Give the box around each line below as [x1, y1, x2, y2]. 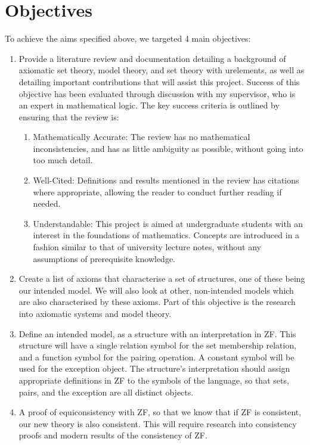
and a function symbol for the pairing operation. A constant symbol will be [18, 350, 294, 363]
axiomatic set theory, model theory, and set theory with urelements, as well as [18, 64, 305, 76]
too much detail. [33, 154, 93, 166]
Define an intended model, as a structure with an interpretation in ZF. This [18, 327, 296, 340]
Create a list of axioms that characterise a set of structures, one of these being [18, 272, 305, 285]
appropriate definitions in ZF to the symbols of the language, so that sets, [18, 374, 289, 386]
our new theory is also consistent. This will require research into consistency [18, 417, 297, 430]
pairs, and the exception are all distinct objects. [18, 385, 194, 398]
